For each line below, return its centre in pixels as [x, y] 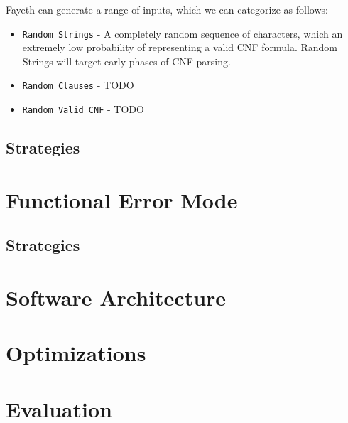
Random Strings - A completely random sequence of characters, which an [183, 33]
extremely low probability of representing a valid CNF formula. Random [180, 47]
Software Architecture [116, 297]
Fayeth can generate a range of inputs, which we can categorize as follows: [167, 9]
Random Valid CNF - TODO [83, 109]
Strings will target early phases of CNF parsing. [126, 61]
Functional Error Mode [122, 199]
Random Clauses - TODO [78, 85]
